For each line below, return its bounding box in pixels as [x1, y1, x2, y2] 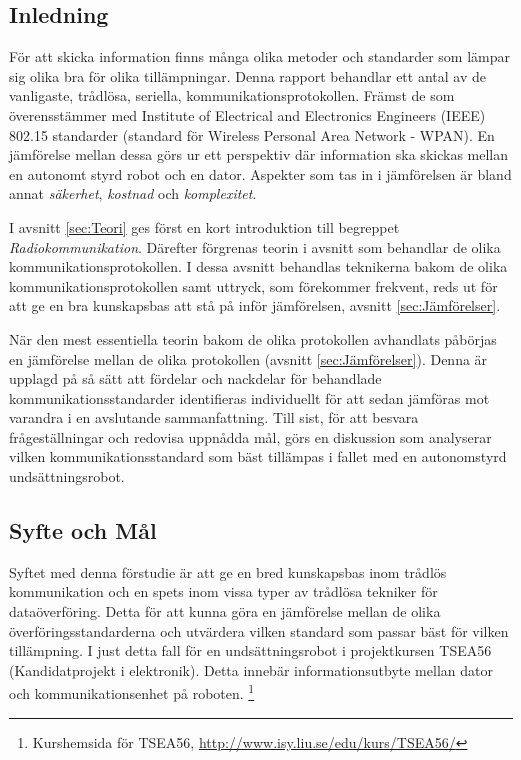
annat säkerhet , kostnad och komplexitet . [9, 183, 257, 204]
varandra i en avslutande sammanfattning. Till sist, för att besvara [9, 407, 419, 428]
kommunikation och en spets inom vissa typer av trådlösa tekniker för [9, 581, 438, 602]
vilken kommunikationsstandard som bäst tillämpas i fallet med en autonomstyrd [9, 446, 507, 467]
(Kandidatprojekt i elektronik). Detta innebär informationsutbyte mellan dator [9, 659, 493, 680]
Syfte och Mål [9, 515, 157, 546]
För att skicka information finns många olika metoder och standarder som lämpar [9, 46, 510, 67]
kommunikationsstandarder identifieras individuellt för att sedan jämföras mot [9, 387, 490, 408]
